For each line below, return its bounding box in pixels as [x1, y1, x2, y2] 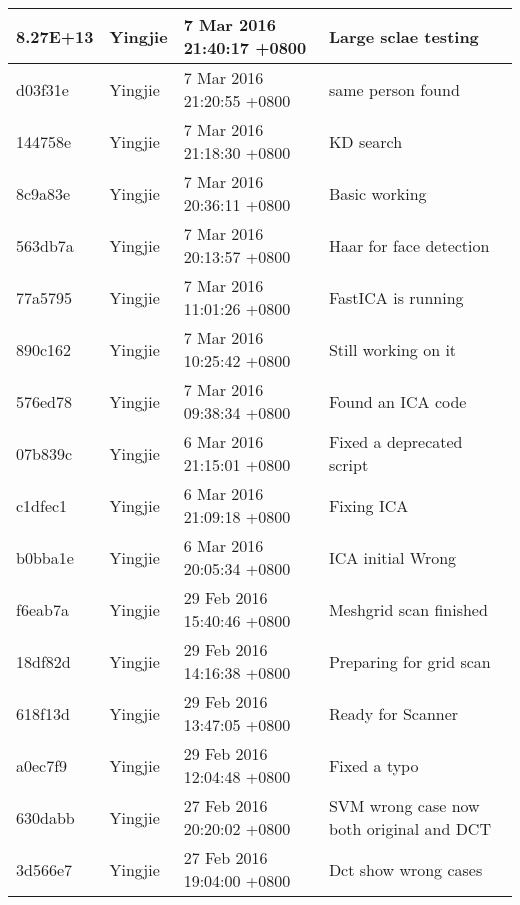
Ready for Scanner [328, 701, 459, 725]
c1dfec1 [16, 493, 68, 517]
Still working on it [328, 337, 457, 361]
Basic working [328, 181, 427, 205]
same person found [328, 77, 460, 101]
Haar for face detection [328, 233, 490, 257]
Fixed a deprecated [328, 430, 463, 453]
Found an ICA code [328, 389, 467, 413]
